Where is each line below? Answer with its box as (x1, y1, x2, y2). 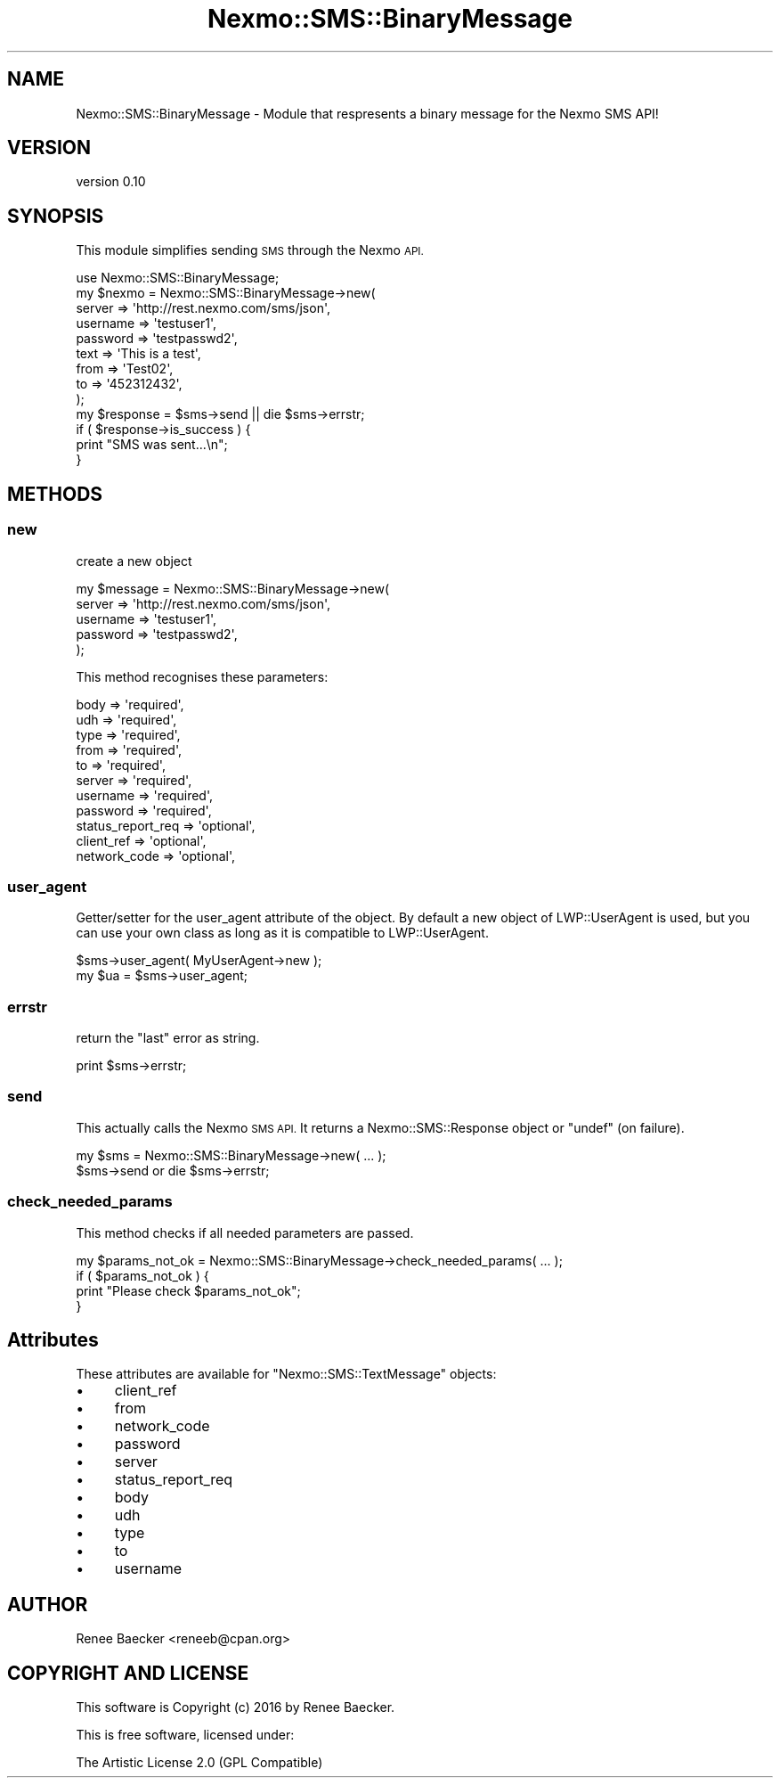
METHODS (7, 482, 103, 505)
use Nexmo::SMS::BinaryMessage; (76, 270, 280, 286)
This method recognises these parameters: (76, 668, 329, 684)
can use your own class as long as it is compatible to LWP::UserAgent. (76, 925, 489, 941)
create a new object (76, 553, 192, 569)
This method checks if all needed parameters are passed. (76, 1224, 414, 1240)
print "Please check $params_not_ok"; (76, 1282, 301, 1298)
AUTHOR (7, 1593, 88, 1616)
